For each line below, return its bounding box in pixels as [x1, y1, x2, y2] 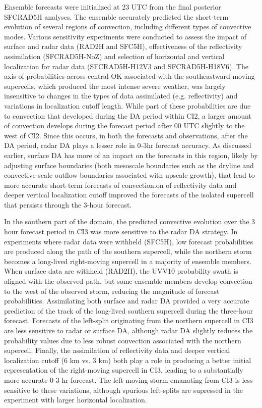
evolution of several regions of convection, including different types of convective [4, 21, 251, 32]
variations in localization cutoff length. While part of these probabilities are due [4, 100, 251, 111]
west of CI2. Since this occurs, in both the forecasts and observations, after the [4, 130, 248, 140]
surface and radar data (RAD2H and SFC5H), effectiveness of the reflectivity [4, 41, 242, 52]
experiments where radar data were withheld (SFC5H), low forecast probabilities [4, 236, 253, 246]
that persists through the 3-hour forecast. [4, 199, 132, 210]
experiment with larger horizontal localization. [4, 394, 147, 405]
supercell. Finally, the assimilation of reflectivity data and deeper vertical [4, 345, 230, 355]
